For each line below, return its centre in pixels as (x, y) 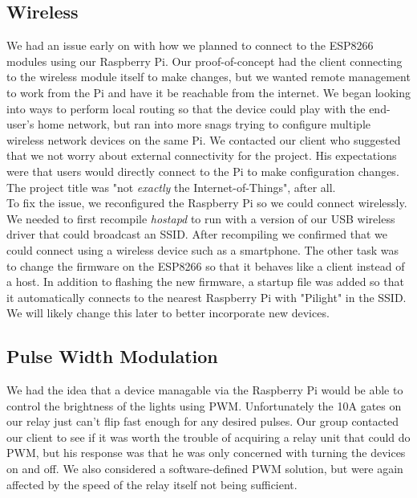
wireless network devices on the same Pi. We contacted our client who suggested (204, 139)
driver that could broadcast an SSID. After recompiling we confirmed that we (197, 234)
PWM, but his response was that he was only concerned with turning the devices (206, 453)
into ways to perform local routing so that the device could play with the (186, 108)
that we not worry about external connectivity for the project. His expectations (202, 155)
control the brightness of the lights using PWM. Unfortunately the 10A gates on (204, 405)
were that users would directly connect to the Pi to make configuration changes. (203, 171)
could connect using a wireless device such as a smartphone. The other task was (203, 249)
